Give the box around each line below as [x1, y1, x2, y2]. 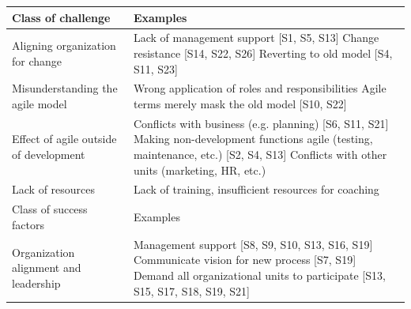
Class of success [12, 201, 88, 217]
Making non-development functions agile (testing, [133, 130, 373, 147]
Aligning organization [12, 37, 116, 54]
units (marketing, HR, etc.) [133, 161, 266, 178]
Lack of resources [12, 181, 96, 198]
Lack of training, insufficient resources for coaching [133, 181, 379, 198]
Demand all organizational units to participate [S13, [133, 266, 386, 283]
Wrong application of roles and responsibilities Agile [133, 80, 386, 96]
